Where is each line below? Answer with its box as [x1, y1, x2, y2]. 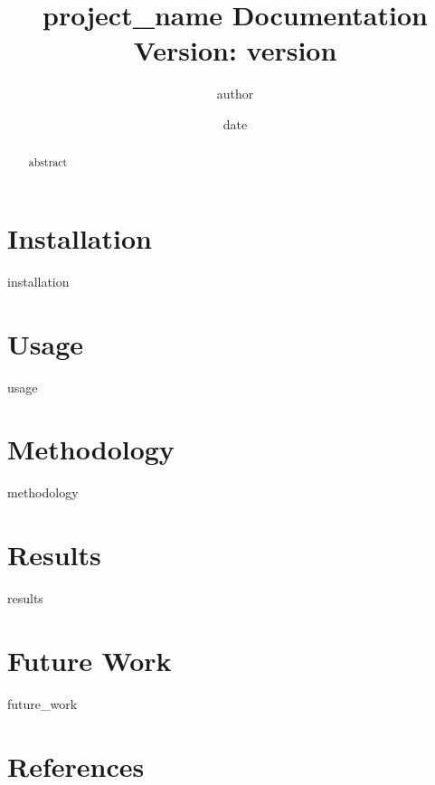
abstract [28, 155, 68, 170]
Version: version [133, 32, 337, 69]
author [216, 84, 254, 103]
